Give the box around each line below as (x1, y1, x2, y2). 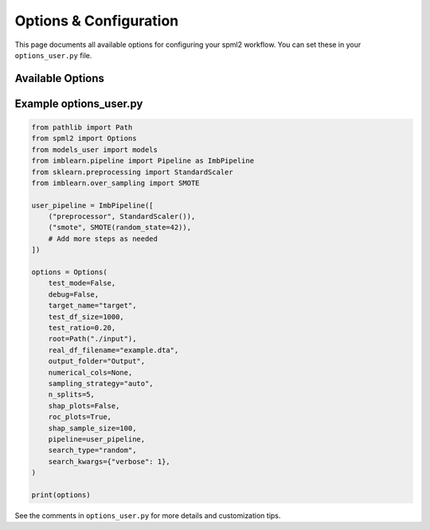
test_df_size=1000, (48, 312, 125, 322)
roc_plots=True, (48, 412, 111, 422)
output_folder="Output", (48, 357, 146, 366)
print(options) (31, 490, 91, 499)
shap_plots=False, (48, 401, 120, 410)
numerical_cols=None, (48, 368, 133, 377)
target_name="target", (48, 301, 137, 310)
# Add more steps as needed (48, 234, 158, 243)
